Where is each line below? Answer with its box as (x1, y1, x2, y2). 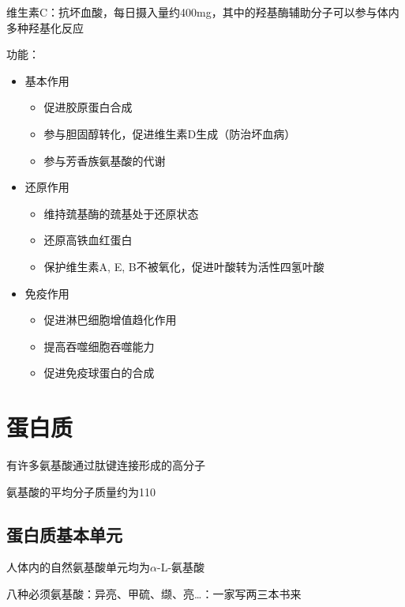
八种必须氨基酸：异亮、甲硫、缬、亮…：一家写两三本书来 (6, 586, 302, 602)
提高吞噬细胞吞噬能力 (43, 337, 155, 354)
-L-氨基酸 (156, 559, 205, 575)
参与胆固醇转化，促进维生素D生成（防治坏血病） (43, 125, 296, 141)
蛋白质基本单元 (6, 522, 122, 546)
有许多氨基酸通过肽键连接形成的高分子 (6, 457, 205, 473)
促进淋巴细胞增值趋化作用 (43, 311, 177, 328)
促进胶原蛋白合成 (43, 99, 133, 115)
